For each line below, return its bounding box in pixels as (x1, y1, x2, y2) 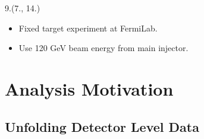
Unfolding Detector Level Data (5, 117, 199, 135)
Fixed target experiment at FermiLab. (18, 21, 158, 34)
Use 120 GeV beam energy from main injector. (18, 42, 189, 54)
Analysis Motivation (5, 76, 174, 100)
